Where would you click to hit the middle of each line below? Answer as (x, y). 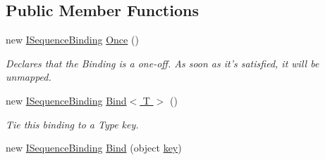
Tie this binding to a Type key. (72, 124)
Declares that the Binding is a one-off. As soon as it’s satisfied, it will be (162, 63)
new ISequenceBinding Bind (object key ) (94, 148)
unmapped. (29, 77)
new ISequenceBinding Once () (72, 40)
